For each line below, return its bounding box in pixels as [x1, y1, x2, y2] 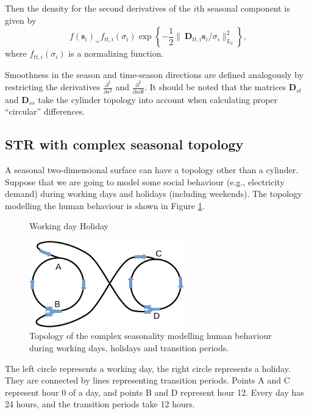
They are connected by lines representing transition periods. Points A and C [5, 374, 290, 387]
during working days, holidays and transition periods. [29, 341, 229, 354]
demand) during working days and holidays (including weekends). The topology [5, 187, 302, 200]
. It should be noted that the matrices [144, 80, 286, 93]
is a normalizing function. [68, 47, 164, 60]
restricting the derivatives [5, 80, 101, 93]
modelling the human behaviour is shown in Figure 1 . [5, 199, 205, 212]
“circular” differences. [5, 105, 85, 118]
